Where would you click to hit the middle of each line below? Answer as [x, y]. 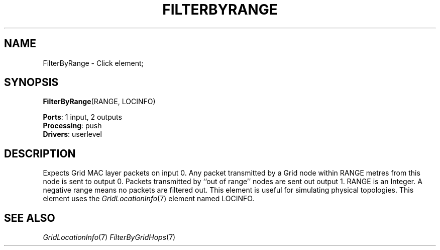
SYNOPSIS [31, 82]
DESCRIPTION [40, 153]
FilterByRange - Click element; [93, 63]
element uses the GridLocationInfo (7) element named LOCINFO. [149, 199]
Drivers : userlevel [72, 134]
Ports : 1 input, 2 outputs [82, 117]
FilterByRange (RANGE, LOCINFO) [99, 102]
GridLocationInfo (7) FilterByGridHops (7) [109, 237]
